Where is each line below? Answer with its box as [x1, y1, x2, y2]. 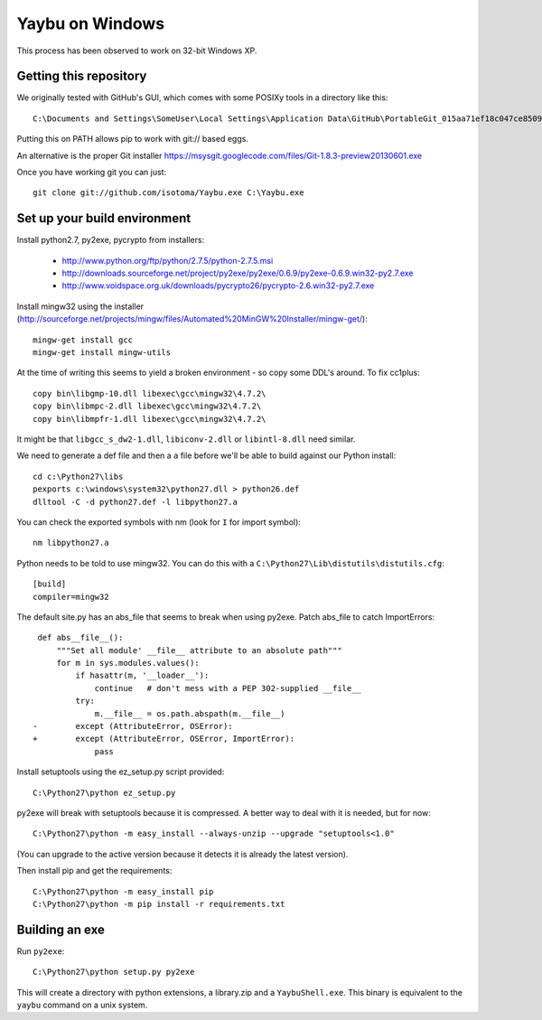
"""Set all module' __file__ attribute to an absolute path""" [56, 645, 342, 655]
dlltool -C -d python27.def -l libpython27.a [33, 497, 238, 507]
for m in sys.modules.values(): [56, 658, 201, 669]
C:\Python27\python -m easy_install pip [33, 886, 214, 896]
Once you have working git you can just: [16, 167, 167, 178]
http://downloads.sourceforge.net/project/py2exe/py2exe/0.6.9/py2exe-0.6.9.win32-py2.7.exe [61, 267, 415, 279]
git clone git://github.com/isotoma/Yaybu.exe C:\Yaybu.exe [33, 188, 304, 198]
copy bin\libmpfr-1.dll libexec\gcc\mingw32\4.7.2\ [33, 414, 266, 424]
